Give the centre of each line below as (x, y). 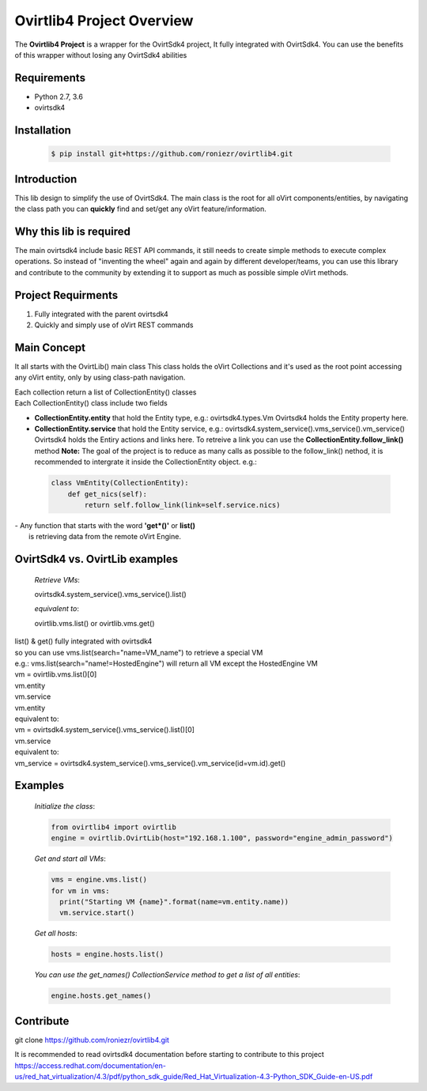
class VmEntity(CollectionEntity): (120, 483)
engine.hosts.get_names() (101, 996)
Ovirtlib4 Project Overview (104, 21)
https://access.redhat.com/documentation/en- (90, 1065)
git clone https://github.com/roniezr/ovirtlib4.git (92, 1040)
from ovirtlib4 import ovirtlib (114, 827)
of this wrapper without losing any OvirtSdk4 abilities (101, 55)
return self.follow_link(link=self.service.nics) (182, 505)
